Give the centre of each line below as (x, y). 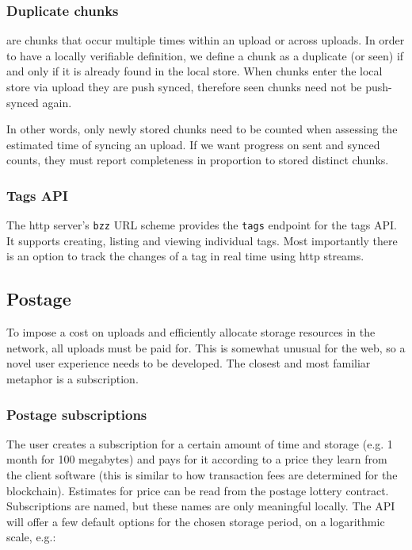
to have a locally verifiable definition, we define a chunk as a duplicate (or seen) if (205, 55)
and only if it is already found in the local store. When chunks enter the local (195, 71)
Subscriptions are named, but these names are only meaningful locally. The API (201, 506)
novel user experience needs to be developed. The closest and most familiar (189, 363)
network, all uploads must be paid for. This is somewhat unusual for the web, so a (206, 347)
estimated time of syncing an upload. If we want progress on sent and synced (193, 144)
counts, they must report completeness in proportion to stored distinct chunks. (198, 160)
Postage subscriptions (77, 414)
